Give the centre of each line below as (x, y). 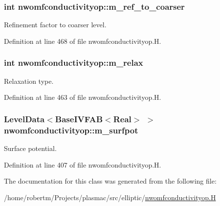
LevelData (24, 119)
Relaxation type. (29, 81)
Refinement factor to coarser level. (55, 25)
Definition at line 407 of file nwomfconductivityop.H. (83, 164)
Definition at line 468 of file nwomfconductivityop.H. (83, 41)
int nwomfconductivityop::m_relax (74, 63)
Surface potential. (30, 148)
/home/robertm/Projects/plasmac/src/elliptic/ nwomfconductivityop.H (110, 197)
